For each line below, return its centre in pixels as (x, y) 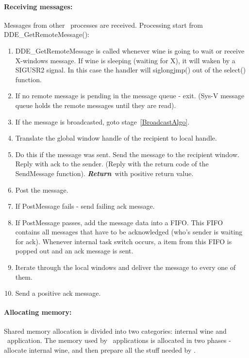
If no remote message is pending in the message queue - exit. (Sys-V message (130, 96)
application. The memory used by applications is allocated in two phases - (119, 340)
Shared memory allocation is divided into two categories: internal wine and (115, 331)
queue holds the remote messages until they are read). (96, 105)
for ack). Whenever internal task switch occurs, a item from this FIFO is (124, 241)
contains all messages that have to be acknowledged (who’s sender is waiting (129, 232)
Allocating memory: (38, 312)
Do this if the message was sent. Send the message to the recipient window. (127, 154)
